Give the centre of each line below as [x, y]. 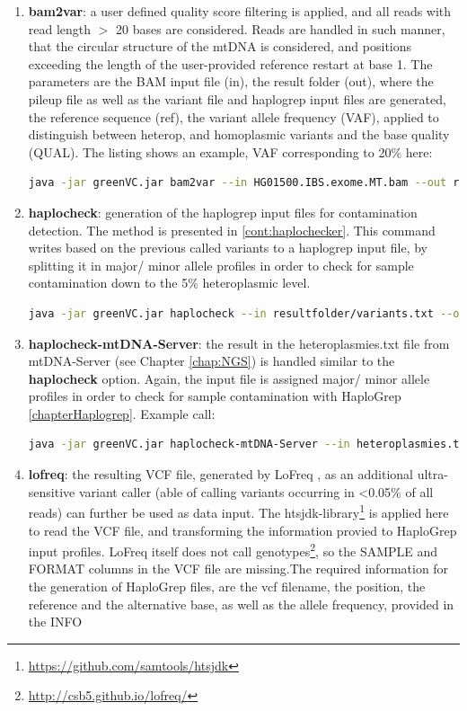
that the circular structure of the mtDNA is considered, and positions [220, 46]
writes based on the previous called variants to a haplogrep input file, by [228, 248]
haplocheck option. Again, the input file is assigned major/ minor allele [229, 378]
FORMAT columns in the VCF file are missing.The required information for [238, 569]
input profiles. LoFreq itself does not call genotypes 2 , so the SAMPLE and [233, 550]
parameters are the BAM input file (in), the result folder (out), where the [231, 81]
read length [60, 28]
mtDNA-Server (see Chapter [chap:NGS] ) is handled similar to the [211, 361]
